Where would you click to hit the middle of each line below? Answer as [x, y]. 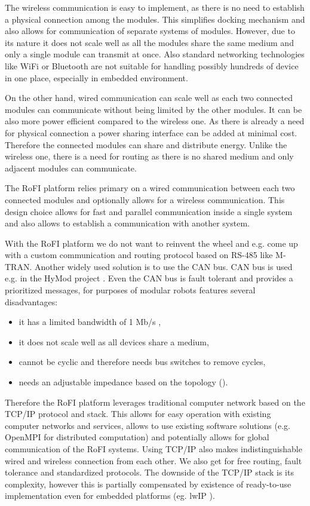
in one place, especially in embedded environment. [96, 77]
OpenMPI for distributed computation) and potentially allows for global [137, 437]
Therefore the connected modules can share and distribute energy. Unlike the [146, 144]
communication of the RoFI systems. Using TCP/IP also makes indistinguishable [154, 449]
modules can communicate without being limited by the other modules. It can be [154, 109]
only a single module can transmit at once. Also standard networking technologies [155, 54]
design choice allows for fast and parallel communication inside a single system [149, 211]
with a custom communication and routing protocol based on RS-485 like [139, 255]
